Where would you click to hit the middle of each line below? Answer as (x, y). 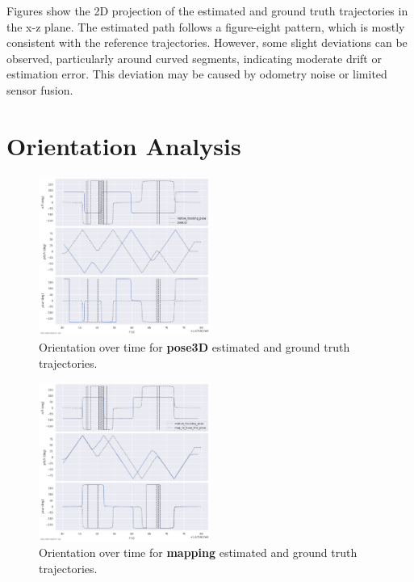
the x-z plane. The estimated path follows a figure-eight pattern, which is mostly (206, 26)
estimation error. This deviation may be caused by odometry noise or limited (197, 74)
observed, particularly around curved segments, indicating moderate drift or (194, 58)
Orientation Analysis (124, 145)
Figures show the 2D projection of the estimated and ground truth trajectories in (207, 11)
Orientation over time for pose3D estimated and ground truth (194, 346)
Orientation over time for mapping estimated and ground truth (198, 552)
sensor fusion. (40, 89)
